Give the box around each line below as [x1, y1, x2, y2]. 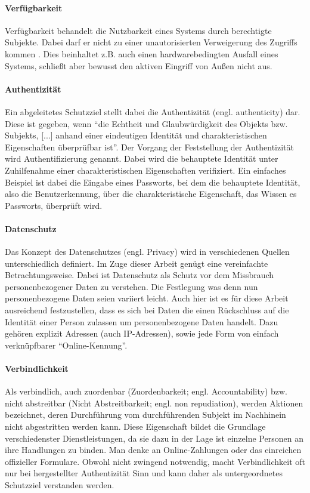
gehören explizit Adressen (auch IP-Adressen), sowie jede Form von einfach [5, 327, 279, 340]
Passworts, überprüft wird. [5, 199, 103, 211]
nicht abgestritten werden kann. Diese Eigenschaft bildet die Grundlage [5, 420, 266, 433]
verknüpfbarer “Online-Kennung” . [5, 338, 128, 351]
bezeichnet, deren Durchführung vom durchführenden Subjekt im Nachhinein [5, 408, 286, 421]
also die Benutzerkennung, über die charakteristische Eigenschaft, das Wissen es [5, 187, 297, 200]
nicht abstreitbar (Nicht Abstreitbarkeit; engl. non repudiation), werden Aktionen [5, 396, 303, 409]
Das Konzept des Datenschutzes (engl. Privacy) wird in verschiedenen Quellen [5, 245, 290, 258]
